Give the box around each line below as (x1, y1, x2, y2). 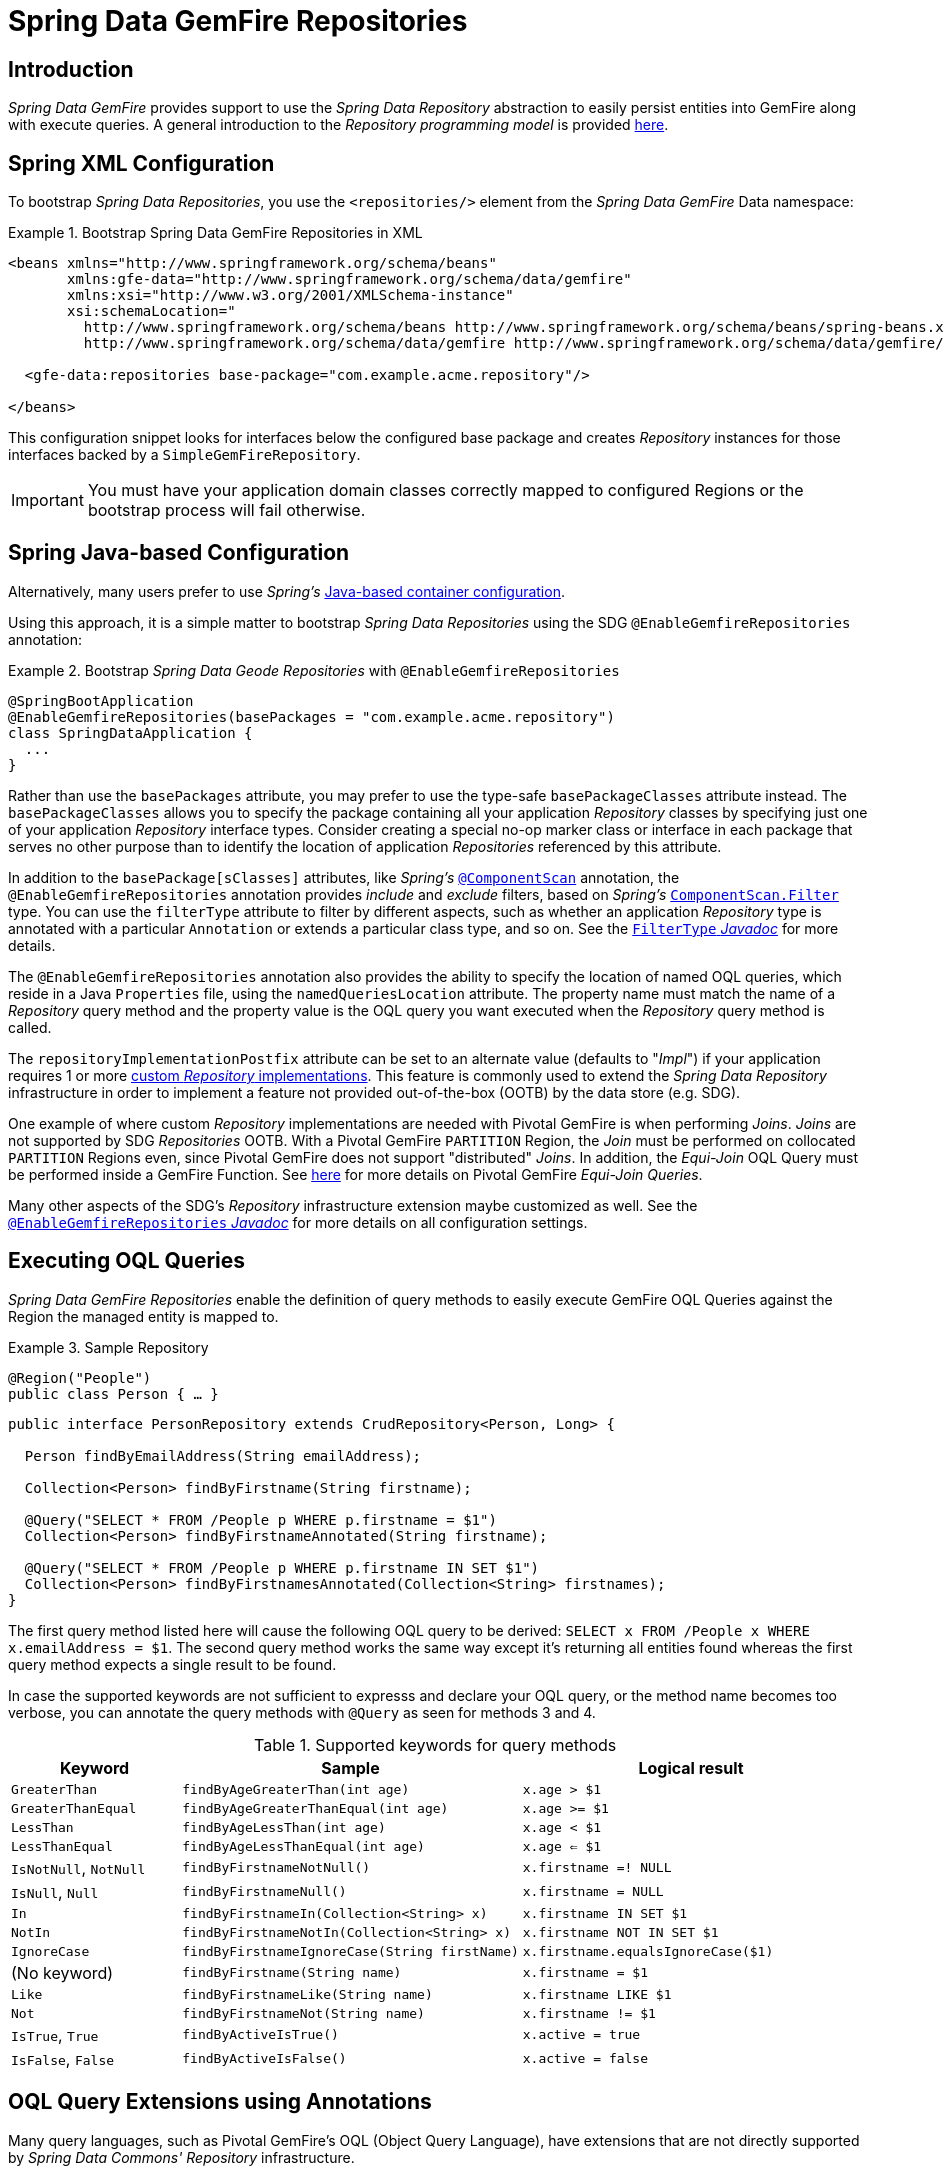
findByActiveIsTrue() (182, 2027, 339, 2043)
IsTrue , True (11, 2024, 99, 2045)
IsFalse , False (11, 2048, 115, 2069)
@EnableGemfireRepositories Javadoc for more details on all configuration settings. (8, 1213, 588, 1231)
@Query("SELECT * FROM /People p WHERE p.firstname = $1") (24, 1511, 497, 1528)
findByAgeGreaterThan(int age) (182, 1781, 410, 1797)
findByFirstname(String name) (182, 1965, 402, 1981)
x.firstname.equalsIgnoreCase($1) (522, 1943, 774, 1959)
